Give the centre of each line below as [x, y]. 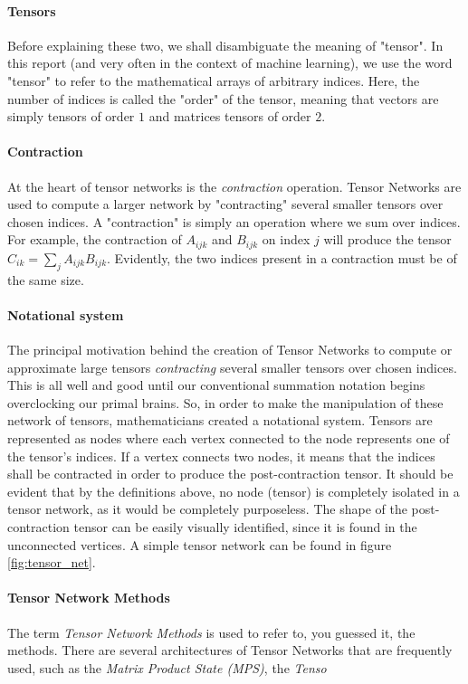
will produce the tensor [387, 239]
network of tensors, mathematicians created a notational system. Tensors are [220, 420]
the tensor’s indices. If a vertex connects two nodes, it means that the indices [221, 456]
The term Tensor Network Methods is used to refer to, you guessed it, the [211, 632]
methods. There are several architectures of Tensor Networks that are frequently [230, 650]
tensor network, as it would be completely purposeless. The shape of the [207, 509]
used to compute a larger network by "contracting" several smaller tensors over [225, 204]
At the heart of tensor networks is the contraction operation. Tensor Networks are [234, 186]
